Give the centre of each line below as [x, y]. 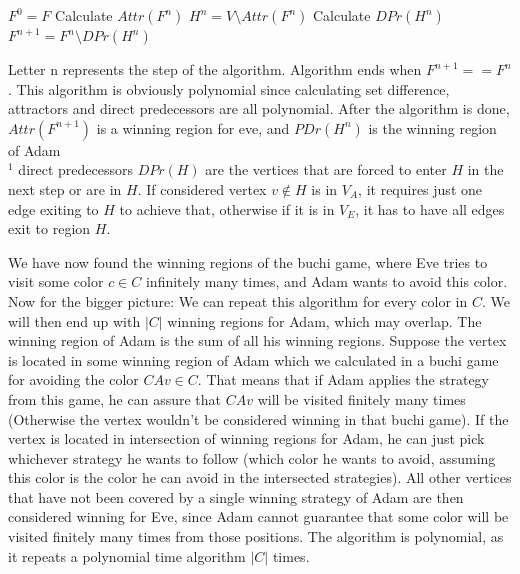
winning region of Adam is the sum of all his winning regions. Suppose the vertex [257, 340]
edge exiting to [53, 208]
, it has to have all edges [430, 208]
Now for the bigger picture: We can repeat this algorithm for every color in [238, 300]
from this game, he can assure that [115, 398]
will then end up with [74, 320]
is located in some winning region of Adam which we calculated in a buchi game [253, 359]
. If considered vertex [202, 188]
